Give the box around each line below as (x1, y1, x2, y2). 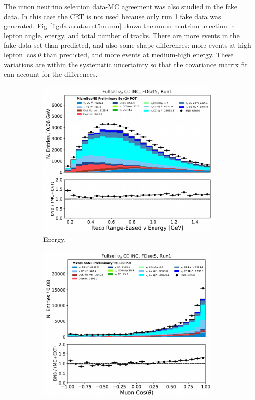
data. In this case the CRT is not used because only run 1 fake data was (4, 11, 221, 21)
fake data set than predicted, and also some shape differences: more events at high (4, 40, 251, 50)
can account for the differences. (4, 69, 98, 79)
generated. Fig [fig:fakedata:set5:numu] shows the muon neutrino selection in (4, 21, 235, 31)
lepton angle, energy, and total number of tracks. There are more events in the (4, 30, 240, 40)
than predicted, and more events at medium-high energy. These (43, 49, 234, 59)
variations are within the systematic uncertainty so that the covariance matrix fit (4, 59, 248, 69)
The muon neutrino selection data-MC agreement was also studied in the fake (4, 1, 237, 11)
